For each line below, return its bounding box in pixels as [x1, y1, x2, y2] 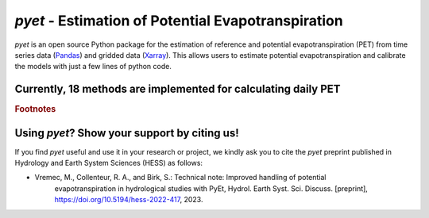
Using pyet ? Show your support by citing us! [14, 126, 240, 140]
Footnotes [14, 104, 56, 115]
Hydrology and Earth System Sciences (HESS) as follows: [14, 159, 203, 168]
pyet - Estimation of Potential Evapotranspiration [14, 12, 343, 29]
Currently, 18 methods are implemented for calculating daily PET [14, 82, 341, 96]
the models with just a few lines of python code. [14, 62, 172, 71]
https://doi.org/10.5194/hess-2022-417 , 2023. [54, 195, 203, 205]
